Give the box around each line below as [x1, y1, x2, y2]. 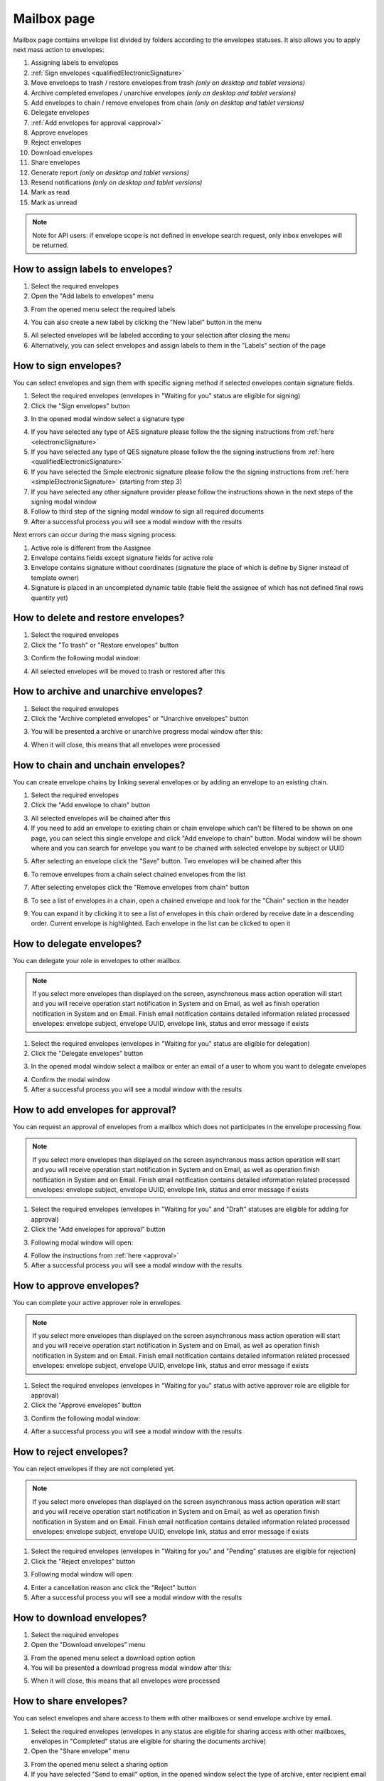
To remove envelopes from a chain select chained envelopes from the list [31, 870, 246, 878]
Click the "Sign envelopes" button [31, 401, 131, 410]
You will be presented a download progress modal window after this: [31, 1663, 232, 1672]
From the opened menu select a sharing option [31, 1760, 169, 1768]
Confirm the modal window [31, 1075, 110, 1084]
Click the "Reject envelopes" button [31, 1557, 136, 1565]
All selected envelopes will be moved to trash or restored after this [31, 667, 225, 675]
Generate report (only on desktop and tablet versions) [31, 168, 190, 177]
